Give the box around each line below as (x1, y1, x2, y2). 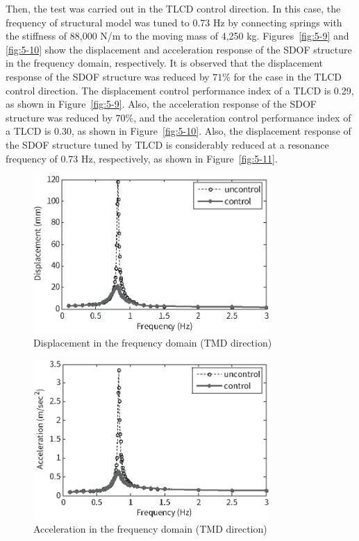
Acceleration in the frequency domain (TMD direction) (33, 522, 267, 536)
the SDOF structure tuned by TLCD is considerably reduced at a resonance (6, 137, 329, 151)
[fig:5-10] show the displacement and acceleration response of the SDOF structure (6, 42, 352, 56)
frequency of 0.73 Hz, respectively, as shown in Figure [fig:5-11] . (6, 151, 278, 165)
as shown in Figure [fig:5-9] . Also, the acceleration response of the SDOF (6, 97, 317, 111)
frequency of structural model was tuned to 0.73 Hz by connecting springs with (6, 15, 342, 29)
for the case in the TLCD (233, 69, 342, 83)
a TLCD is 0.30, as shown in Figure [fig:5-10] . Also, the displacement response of (6, 124, 351, 138)
